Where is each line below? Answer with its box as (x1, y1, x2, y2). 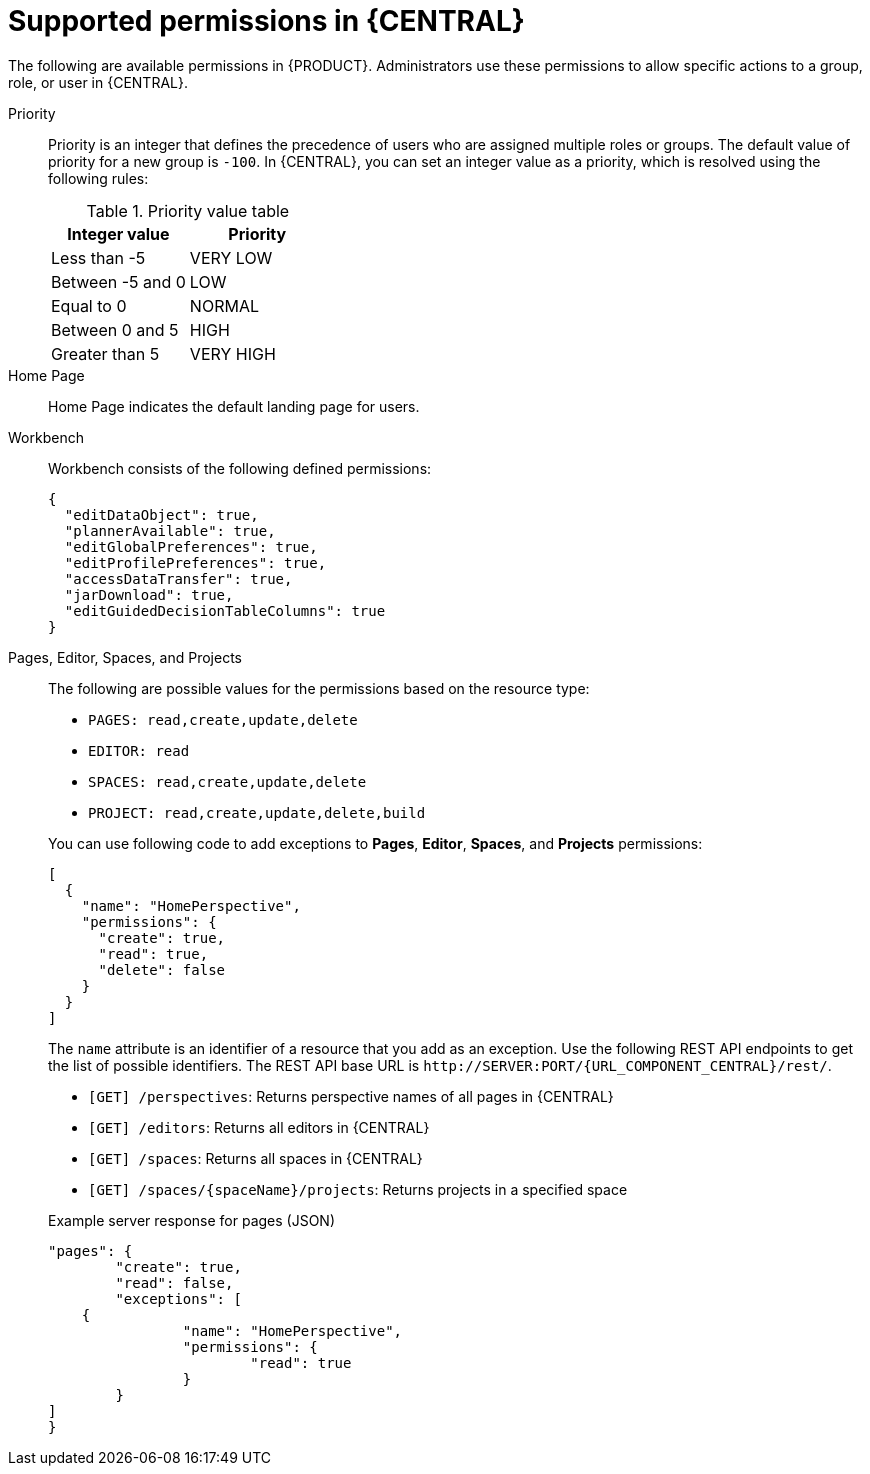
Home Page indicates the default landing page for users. (48, 397, 420, 415)
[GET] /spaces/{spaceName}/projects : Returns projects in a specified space (88, 1180, 628, 1198)
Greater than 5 (51, 343, 160, 364)
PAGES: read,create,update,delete (88, 711, 358, 728)
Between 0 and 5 (51, 319, 179, 340)
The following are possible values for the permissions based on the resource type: (48, 679, 590, 697)
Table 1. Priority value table (86, 200, 290, 221)
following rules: (48, 169, 149, 187)
